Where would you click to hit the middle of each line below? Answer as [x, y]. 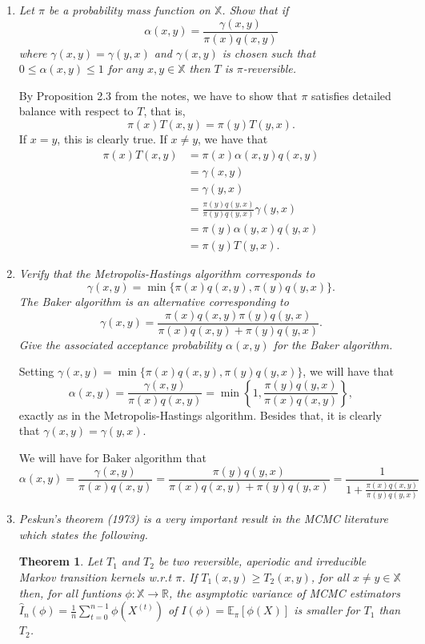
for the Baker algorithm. [333, 344]
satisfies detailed [351, 95]
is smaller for [327, 610]
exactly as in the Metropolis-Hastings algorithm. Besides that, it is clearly [200, 415]
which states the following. [83, 534]
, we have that [233, 139]
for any [125, 68]
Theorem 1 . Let [60, 561]
